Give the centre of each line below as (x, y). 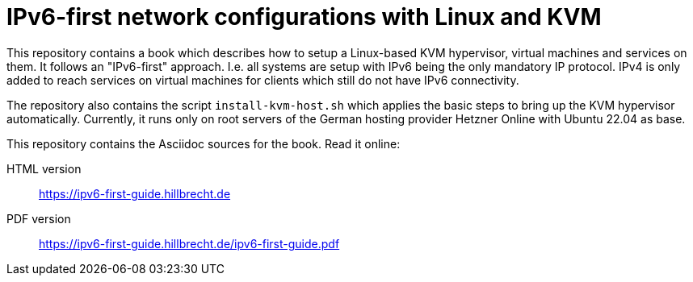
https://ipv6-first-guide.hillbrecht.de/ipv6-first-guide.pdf (189, 243)
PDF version (39, 218)
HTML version (44, 168)
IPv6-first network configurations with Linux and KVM (304, 17)
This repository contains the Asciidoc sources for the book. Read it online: (204, 143)
